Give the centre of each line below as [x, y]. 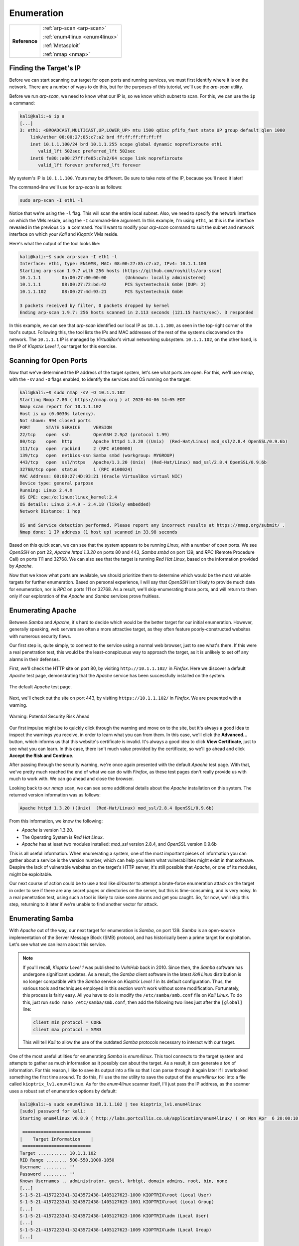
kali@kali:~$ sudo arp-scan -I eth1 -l [68, 256]
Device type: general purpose [57, 483]
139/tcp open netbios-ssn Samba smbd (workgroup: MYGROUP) [97, 455]
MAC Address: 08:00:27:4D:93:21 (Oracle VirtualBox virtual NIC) [101, 476]
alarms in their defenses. [35, 659]
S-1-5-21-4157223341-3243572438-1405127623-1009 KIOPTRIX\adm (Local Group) [116, 1230]
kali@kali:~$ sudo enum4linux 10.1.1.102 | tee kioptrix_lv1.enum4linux [110, 1104]
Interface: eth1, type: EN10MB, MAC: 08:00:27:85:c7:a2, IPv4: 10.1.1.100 [113, 264]
